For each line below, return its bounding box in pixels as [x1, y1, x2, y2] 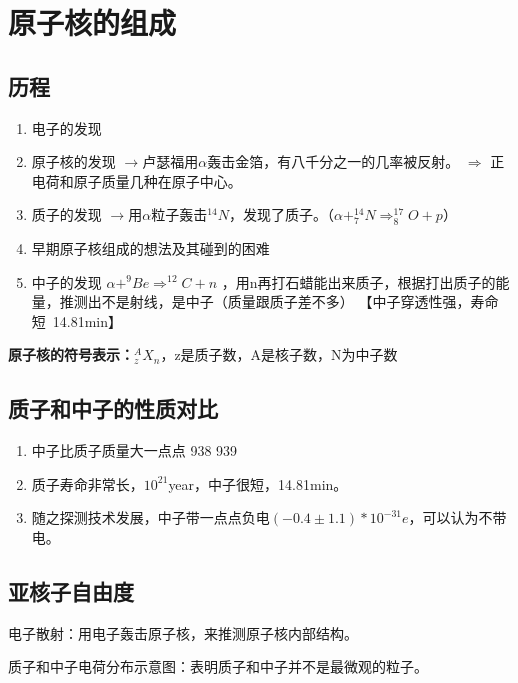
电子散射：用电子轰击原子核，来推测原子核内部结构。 [8, 622, 358, 643]
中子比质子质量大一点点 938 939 [31, 440, 238, 461]
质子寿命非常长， [31, 473, 144, 494]
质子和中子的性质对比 [8, 393, 218, 424]
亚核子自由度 [8, 575, 134, 606]
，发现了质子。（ [229, 204, 334, 225]
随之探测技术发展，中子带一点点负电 [31, 507, 270, 528]
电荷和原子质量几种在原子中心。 [31, 170, 242, 191]
